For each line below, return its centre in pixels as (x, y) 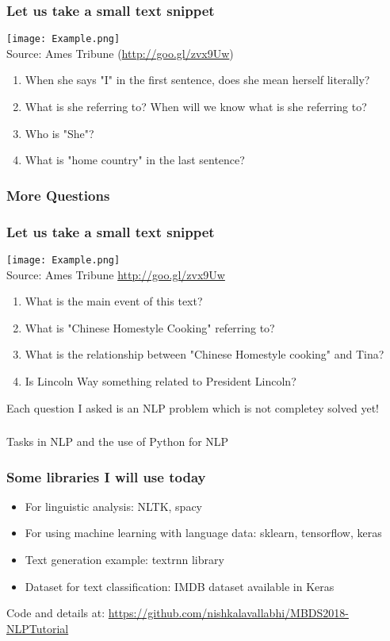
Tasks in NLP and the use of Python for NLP (118, 441)
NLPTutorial (38, 628)
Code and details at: (56, 613)
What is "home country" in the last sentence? (135, 160)
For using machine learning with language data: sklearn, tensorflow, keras (203, 533)
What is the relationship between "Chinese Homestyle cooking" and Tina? (205, 354)
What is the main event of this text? (114, 301)
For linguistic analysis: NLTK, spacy (113, 506)
